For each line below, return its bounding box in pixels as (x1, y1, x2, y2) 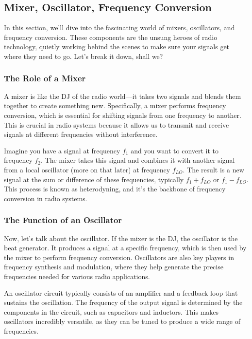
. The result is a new (183, 164, 244, 174)
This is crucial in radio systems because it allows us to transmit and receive (4, 119, 229, 130)
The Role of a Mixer (4, 72, 86, 84)
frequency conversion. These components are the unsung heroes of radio (4, 32, 218, 42)
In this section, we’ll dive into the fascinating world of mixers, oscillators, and (4, 22, 235, 33)
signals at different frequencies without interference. (4, 129, 158, 139)
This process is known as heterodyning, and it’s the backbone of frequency (4, 184, 226, 194)
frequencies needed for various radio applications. (4, 271, 150, 281)
